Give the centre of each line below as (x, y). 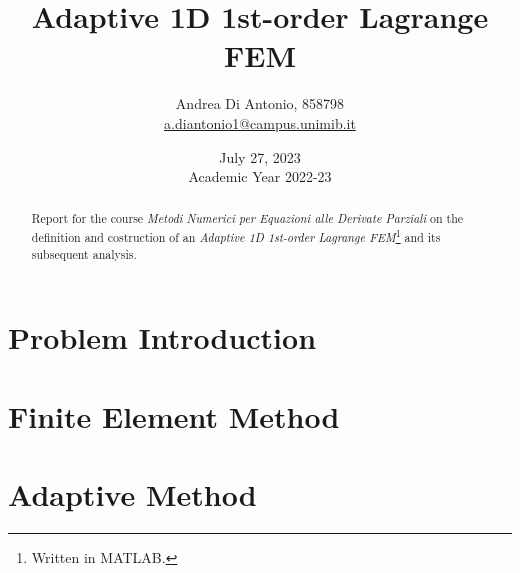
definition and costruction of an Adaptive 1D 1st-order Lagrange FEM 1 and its (236, 236)
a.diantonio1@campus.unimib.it (260, 122)
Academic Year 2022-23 (260, 176)
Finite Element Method (174, 415)
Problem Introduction (162, 337)
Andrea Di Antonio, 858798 (260, 103)
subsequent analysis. (84, 253)
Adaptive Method (132, 494)
